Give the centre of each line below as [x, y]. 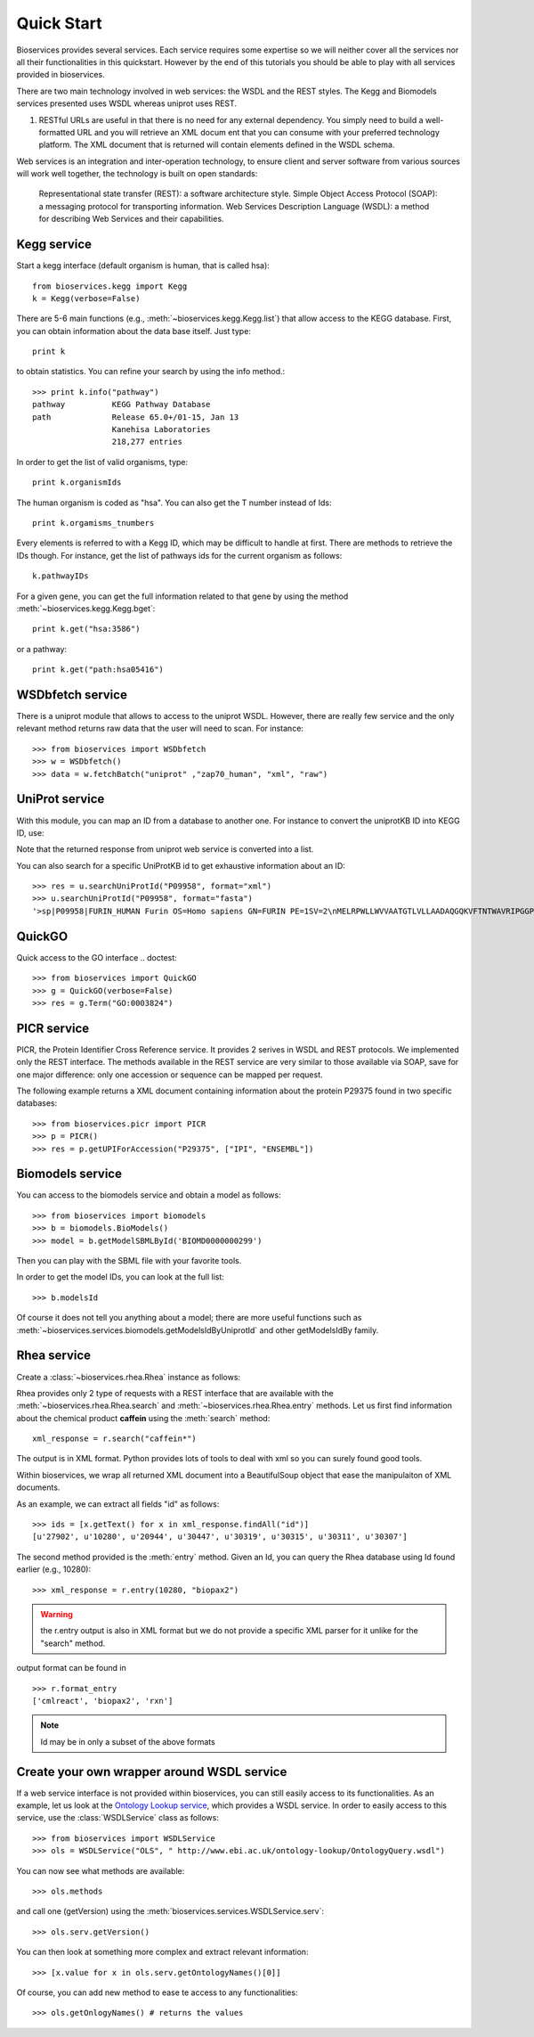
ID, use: [30, 832]
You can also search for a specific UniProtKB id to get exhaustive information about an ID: [181, 865]
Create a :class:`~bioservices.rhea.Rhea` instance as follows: [128, 1377]
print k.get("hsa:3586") [86, 629]
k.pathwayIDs [61, 576]
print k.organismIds [77, 483]
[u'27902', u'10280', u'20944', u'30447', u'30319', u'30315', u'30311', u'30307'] [220, 1537]
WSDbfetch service [72, 695]
